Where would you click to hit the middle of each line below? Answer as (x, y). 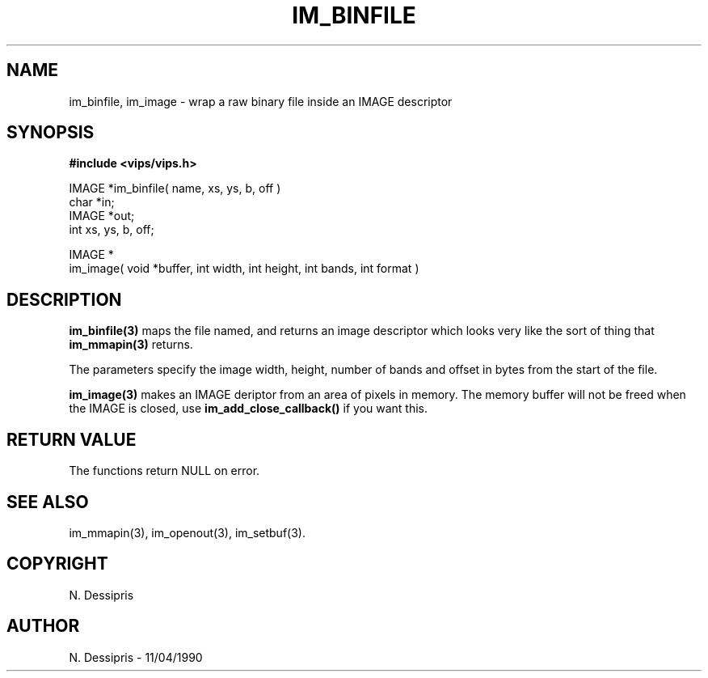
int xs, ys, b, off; (112, 230)
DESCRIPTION (64, 299)
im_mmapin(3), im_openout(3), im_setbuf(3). (187, 532)
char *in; (92, 202)
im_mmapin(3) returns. (131, 345)
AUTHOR (43, 626)
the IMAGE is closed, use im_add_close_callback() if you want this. (249, 409)
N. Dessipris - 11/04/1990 (136, 657)
